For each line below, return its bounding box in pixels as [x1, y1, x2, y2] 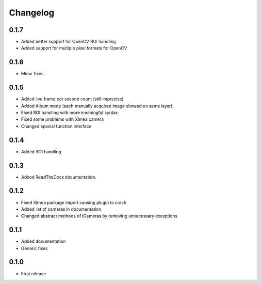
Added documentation [21, 238, 66, 244]
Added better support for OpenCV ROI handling [21, 39, 116, 45]
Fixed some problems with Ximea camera [21, 116, 104, 122]
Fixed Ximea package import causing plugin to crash [21, 199, 127, 205]
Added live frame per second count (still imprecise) [21, 96, 124, 102]
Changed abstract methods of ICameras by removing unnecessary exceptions [21, 213, 178, 219]
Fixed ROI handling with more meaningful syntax [21, 110, 118, 116]
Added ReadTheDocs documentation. [21, 174, 97, 180]
